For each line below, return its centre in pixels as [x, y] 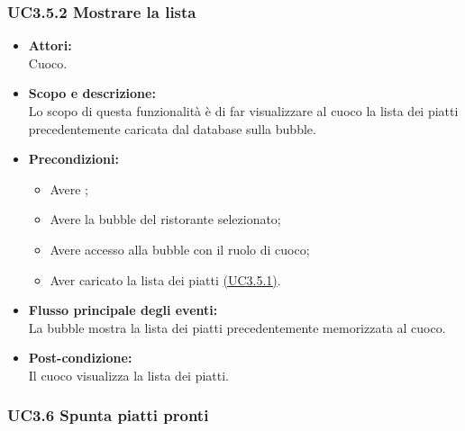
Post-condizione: [80, 358]
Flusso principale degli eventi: [123, 310]
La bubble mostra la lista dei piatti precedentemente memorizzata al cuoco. [237, 327]
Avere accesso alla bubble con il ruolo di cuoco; [180, 249]
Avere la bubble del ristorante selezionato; [165, 219]
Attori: [50, 45]
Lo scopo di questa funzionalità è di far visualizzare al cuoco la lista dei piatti [243, 111]
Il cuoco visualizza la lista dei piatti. [129, 375]
